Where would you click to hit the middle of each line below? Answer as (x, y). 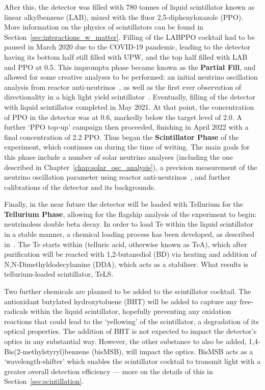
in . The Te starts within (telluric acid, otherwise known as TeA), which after (126, 244)
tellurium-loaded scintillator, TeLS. (59, 274)
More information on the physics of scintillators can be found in (104, 27)
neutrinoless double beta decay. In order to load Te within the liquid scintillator (129, 224)
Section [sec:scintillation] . (44, 381)
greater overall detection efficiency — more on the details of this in (109, 371)
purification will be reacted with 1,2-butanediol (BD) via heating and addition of (130, 254)
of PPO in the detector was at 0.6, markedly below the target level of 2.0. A (123, 117)
